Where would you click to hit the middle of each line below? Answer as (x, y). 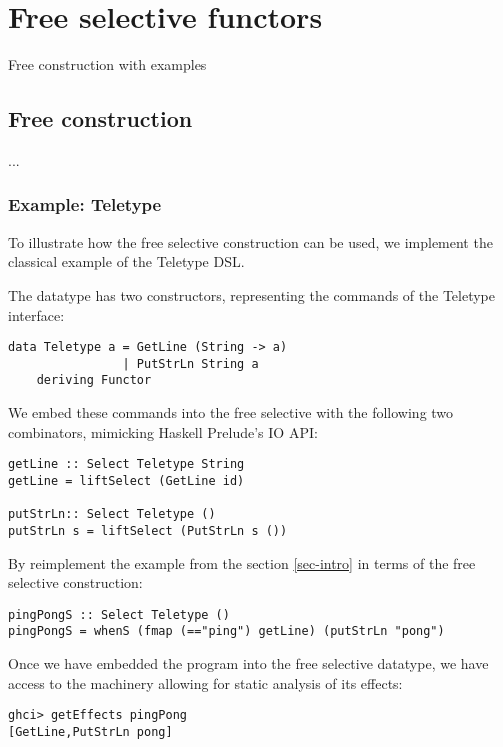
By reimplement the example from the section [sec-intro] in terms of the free (242, 562)
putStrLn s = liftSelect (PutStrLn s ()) (148, 530)
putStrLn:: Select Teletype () (112, 514)
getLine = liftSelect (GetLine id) (126, 480)
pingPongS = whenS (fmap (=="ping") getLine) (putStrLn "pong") (226, 631)
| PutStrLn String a (190, 363)
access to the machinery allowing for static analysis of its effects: (205, 682)
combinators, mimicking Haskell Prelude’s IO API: (163, 431)
